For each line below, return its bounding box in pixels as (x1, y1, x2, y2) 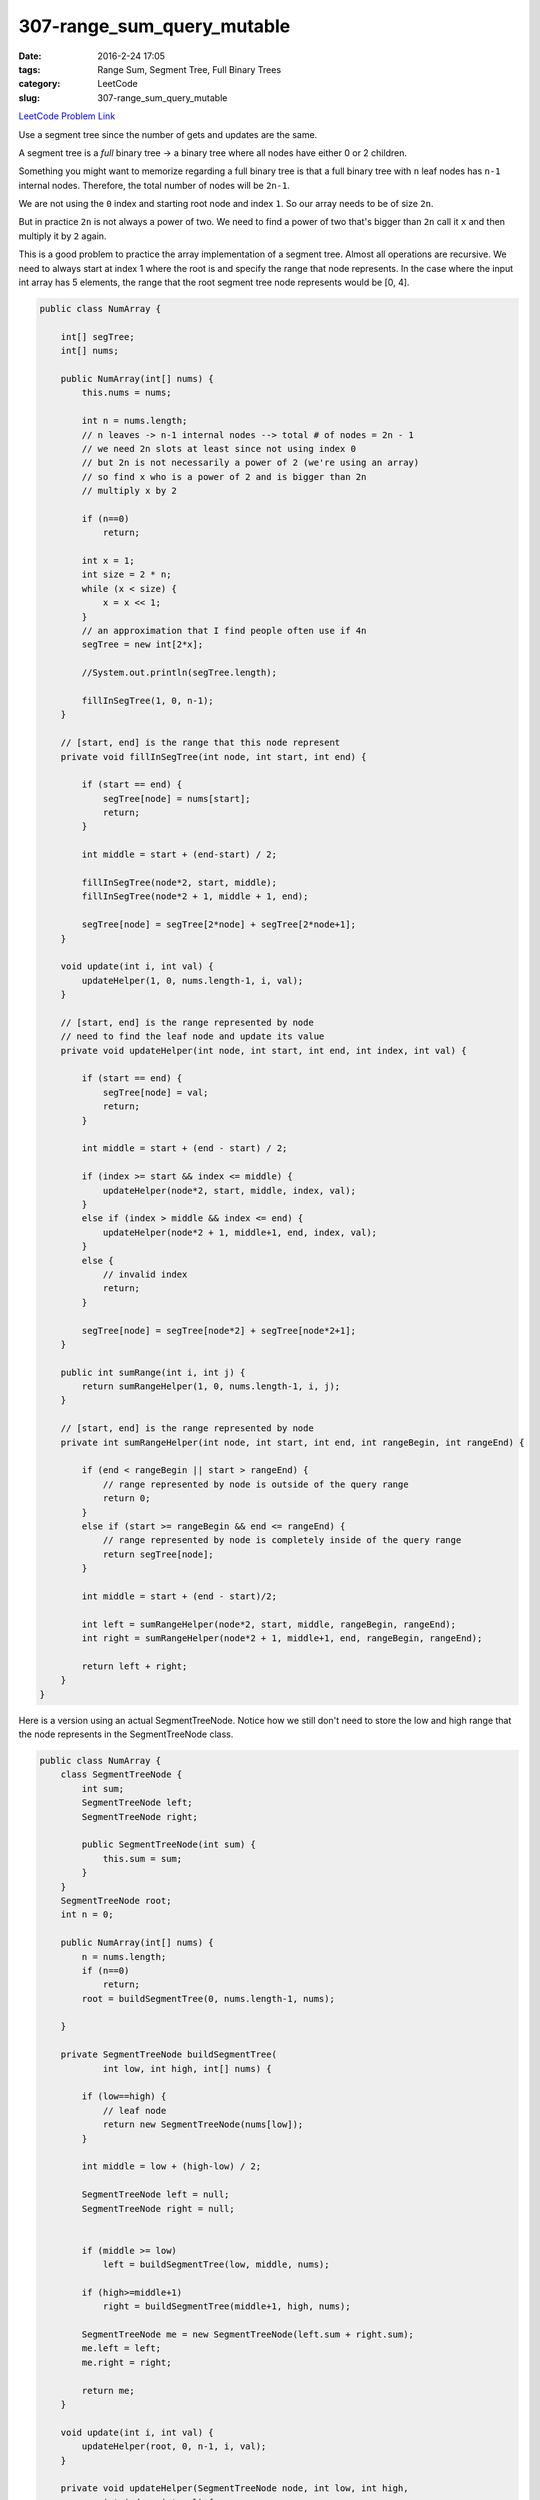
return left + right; (81, 1660, 188, 1672)
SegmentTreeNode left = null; (81, 2189, 230, 2200)
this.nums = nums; (81, 387, 172, 399)
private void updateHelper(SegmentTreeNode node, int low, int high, (60, 2483, 409, 2494)
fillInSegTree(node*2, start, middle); (81, 877, 277, 889)
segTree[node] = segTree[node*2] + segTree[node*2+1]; (81, 1325, 357, 1336)
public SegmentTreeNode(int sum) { (81, 1839, 257, 1850)
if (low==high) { (81, 2091, 167, 2102)
